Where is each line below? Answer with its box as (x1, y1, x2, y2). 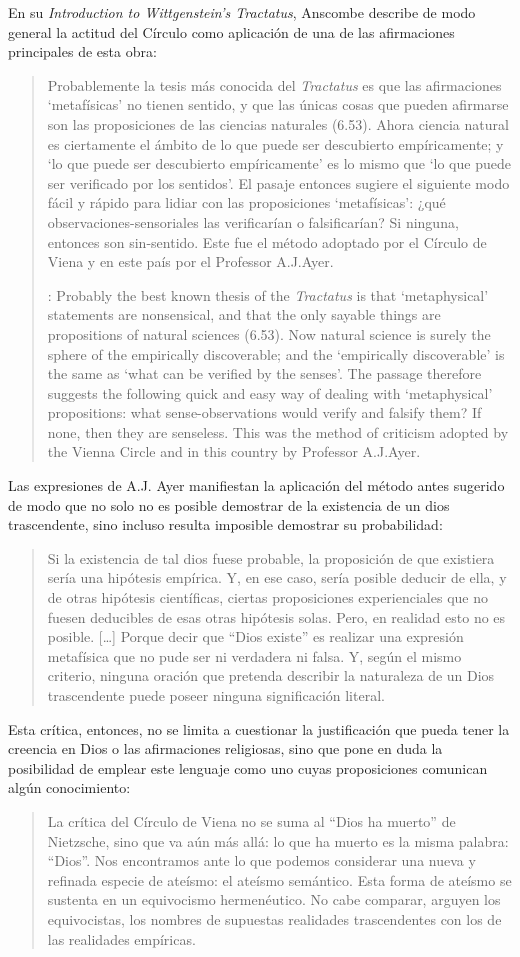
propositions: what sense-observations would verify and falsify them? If (47, 402, 482, 423)
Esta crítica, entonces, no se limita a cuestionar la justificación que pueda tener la (8, 718, 510, 739)
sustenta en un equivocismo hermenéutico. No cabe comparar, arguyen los (47, 889, 501, 910)
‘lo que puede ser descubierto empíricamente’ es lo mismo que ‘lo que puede (47, 153, 511, 174)
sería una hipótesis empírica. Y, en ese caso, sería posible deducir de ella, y (47, 567, 507, 588)
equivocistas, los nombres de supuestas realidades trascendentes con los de (47, 908, 502, 929)
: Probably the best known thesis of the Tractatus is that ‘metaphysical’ (47, 284, 489, 305)
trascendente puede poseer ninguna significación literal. (47, 685, 385, 705)
